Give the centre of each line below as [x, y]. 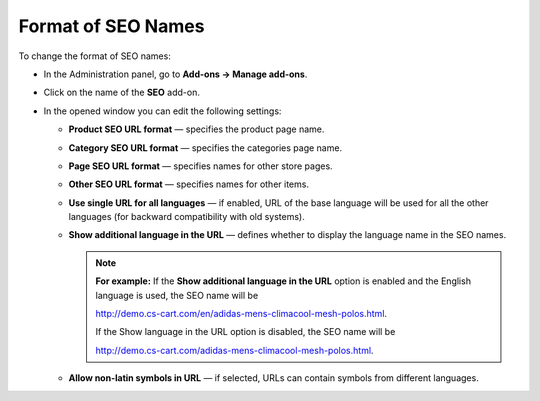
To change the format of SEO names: [95, 56]
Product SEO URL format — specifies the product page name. [196, 129]
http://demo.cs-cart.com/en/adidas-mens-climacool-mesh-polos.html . [241, 314]
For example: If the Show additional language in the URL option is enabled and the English [283, 281]
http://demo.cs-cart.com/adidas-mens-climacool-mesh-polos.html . [234, 350]
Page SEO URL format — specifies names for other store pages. [201, 166]
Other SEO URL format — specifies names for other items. [189, 184]
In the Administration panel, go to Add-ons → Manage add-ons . [175, 74]
